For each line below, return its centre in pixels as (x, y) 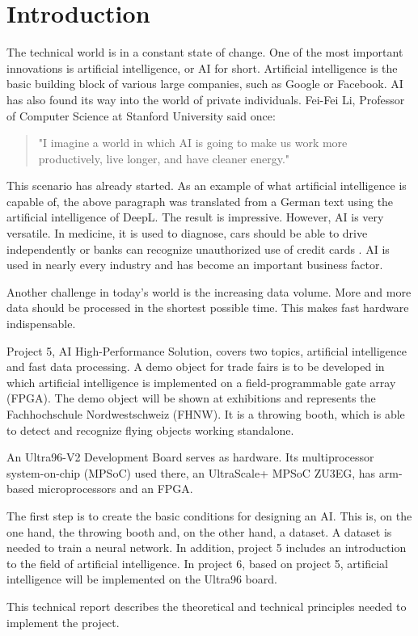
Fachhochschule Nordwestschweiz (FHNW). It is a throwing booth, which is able (206, 414)
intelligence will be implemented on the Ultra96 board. (142, 579)
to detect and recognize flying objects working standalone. (150, 430)
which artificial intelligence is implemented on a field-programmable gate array (201, 382)
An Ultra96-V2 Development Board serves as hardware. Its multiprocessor (190, 457)
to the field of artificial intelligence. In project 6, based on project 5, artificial (197, 563)
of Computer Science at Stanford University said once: (141, 115)
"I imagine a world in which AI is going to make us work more (193, 143)
